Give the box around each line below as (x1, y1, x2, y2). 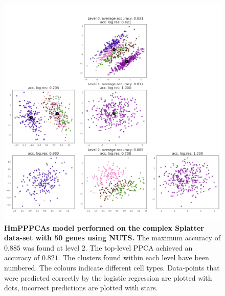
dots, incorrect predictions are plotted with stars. (4, 282, 158, 293)
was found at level (22, 242, 80, 253)
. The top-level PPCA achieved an (85, 242, 193, 253)
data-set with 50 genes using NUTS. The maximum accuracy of (4, 232, 220, 243)
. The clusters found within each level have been (58, 252, 209, 263)
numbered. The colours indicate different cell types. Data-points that (4, 262, 220, 273)
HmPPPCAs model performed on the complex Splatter (4, 222, 204, 233)
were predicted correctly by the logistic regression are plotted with (4, 272, 212, 283)
